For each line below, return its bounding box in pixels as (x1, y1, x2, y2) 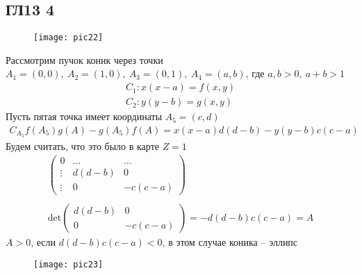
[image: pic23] (33, 260, 104, 270)
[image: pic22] (33, 33, 104, 43)
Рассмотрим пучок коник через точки (6, 52, 163, 67)
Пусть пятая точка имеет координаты (6, 109, 163, 124)
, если (31, 235, 56, 249)
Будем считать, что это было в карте (6, 138, 159, 153)
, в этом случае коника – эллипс (162, 235, 298, 249)
